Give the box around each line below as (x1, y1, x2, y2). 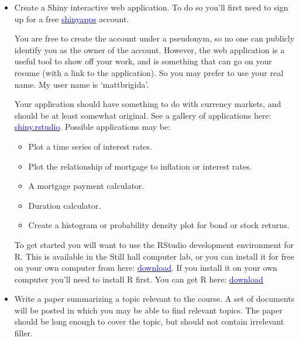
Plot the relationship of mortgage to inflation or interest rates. (28, 160, 252, 172)
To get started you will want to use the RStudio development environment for (14, 238, 294, 250)
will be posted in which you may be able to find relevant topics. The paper (14, 304, 283, 316)
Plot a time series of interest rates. (28, 140, 152, 152)
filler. (14, 327, 33, 339)
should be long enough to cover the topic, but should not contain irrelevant (14, 315, 284, 328)
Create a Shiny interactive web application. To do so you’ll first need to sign (14, 1, 288, 13)
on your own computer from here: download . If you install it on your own (14, 261, 277, 274)
